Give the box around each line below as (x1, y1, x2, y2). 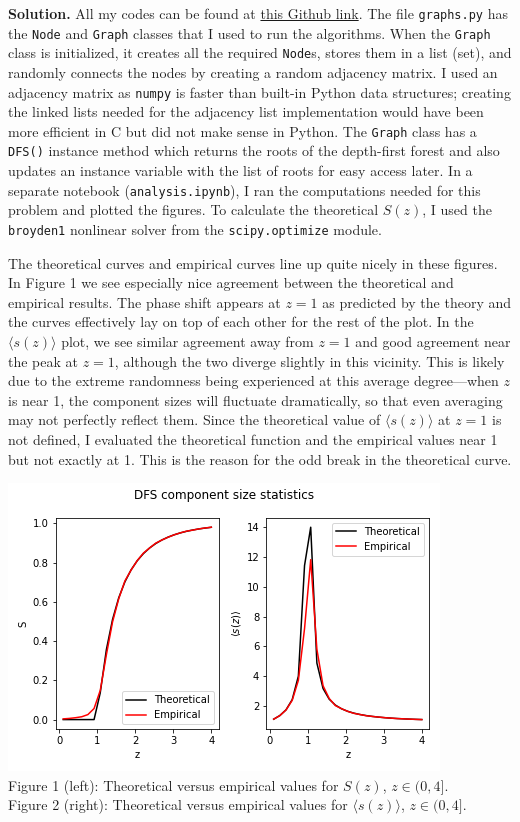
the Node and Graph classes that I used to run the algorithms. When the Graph (8, 22, 491, 43)
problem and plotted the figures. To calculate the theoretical (8, 199, 379, 220)
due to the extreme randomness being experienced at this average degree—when (8, 370, 499, 391)
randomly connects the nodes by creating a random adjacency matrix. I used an (8, 61, 498, 82)
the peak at (8, 350, 78, 371)
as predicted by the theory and (322, 291, 511, 312)
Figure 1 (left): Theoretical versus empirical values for (8, 774, 339, 795)
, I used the (422, 199, 492, 220)
